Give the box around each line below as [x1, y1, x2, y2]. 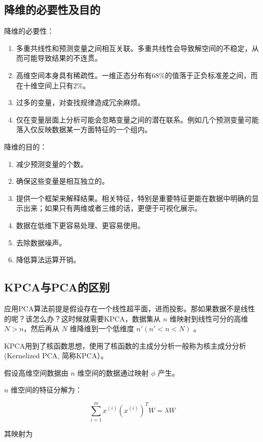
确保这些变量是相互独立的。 [16, 176, 109, 186]
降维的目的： [4, 141, 47, 152]
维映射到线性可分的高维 [169, 313, 248, 324]
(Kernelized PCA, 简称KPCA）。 [4, 350, 108, 361]
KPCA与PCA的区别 [4, 279, 110, 295]
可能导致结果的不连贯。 [23, 53, 102, 63]
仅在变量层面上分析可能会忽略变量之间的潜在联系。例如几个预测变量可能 [16, 114, 259, 125]
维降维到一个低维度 [69, 323, 134, 334]
